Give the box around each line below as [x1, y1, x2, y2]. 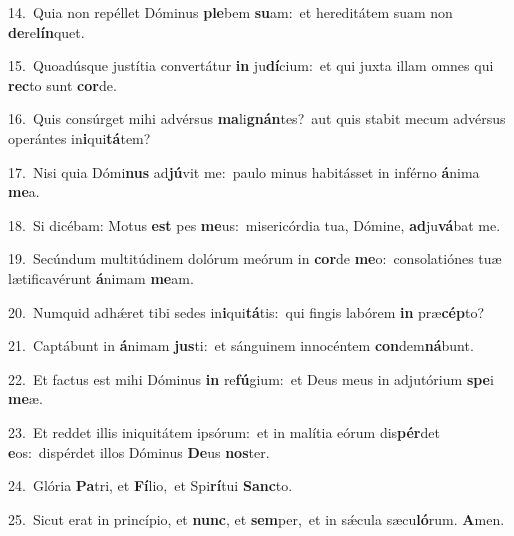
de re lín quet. [8, 21, 85, 42]
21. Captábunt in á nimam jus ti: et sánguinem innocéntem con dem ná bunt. [8, 335, 474, 356]
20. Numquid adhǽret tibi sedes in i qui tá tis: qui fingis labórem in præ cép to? [8, 301, 484, 322]
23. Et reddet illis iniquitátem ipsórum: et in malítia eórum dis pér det [8, 421, 440, 442]
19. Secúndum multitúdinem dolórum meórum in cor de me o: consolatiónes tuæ [8, 248, 502, 269]
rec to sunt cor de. [8, 74, 117, 95]
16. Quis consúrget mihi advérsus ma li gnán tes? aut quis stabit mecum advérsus [8, 108, 506, 129]
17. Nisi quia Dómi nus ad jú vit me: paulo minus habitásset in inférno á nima [8, 161, 480, 182]
